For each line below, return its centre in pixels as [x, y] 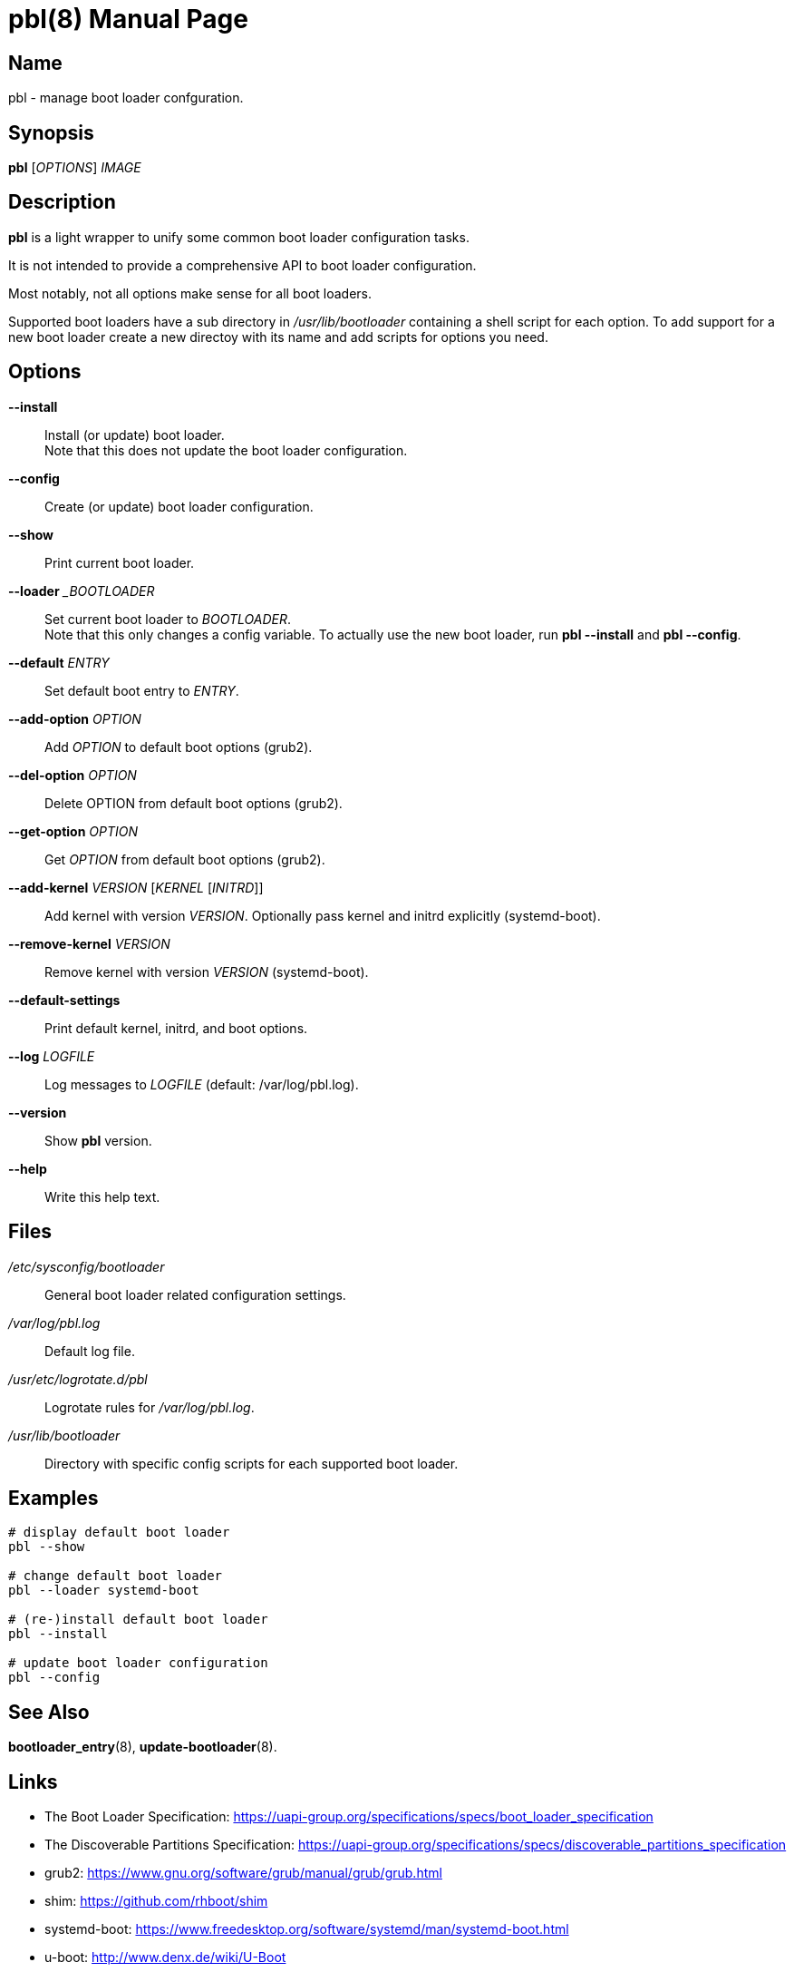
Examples [53, 1498]
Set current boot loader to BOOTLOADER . [168, 619]
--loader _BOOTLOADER [82, 591]
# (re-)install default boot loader [138, 1620]
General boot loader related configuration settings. [195, 1294]
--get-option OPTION [73, 831]
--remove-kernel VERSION [89, 943]
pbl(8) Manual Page [128, 19]
